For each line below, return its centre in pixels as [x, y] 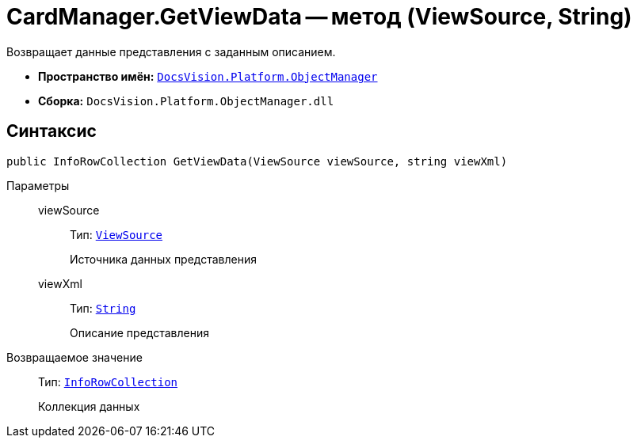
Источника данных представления [164, 259]
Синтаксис [51, 131]
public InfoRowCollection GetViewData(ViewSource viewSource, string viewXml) [257, 161]
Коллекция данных [89, 406]
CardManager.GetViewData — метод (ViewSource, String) [319, 17]
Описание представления [139, 332]
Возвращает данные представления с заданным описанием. [171, 51]
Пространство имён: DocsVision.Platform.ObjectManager [208, 76]
